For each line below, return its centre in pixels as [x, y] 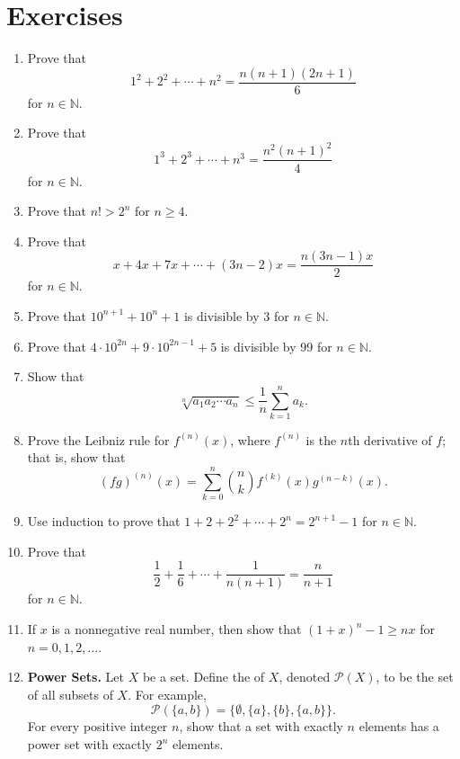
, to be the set [415, 677]
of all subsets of [70, 694]
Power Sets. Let [75, 677]
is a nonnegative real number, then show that [177, 629]
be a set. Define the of [203, 677]
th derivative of [390, 439]
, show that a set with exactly [261, 726]
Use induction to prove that [104, 521]
